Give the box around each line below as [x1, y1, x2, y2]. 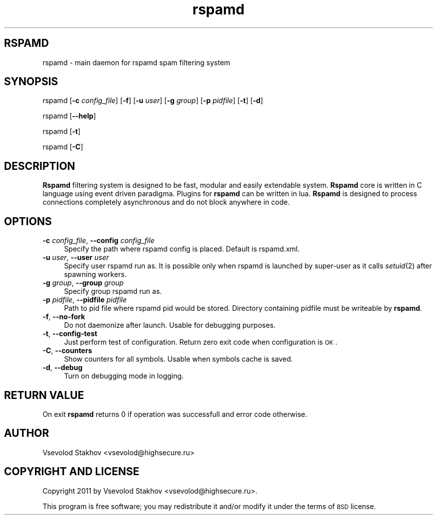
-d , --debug [42, 363, 83, 372]
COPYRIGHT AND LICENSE [4, 465, 140, 478]
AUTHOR [4, 427, 49, 440]
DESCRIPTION [4, 159, 75, 172]
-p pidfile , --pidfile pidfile [42, 295, 127, 304]
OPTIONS [4, 215, 52, 228]
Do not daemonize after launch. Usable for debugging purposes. [64, 321, 276, 330]
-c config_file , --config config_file [42, 236, 155, 245]
